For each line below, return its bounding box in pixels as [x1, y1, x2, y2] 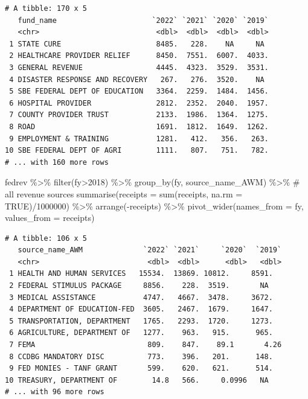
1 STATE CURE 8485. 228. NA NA [9, 39, 265, 48]
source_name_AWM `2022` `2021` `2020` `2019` [18, 246, 282, 255]
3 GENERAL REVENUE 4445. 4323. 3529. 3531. [9, 63, 269, 72]
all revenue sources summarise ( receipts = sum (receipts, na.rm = [5, 187, 243, 200]
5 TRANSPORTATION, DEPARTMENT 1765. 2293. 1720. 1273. [9, 316, 273, 325]
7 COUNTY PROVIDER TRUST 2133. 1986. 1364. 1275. [9, 110, 269, 120]
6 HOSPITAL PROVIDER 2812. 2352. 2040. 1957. [9, 98, 269, 107]
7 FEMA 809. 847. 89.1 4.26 [9, 340, 282, 350]
